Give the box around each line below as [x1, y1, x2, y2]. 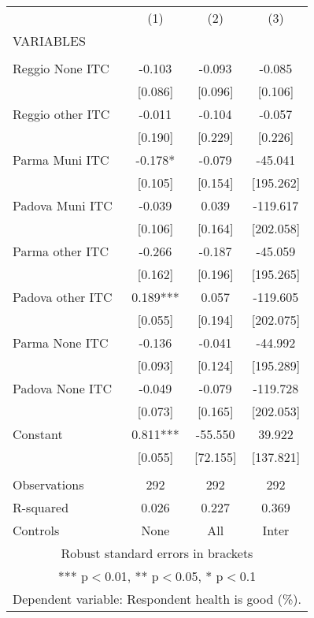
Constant [13, 425, 63, 443]
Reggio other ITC [13, 105, 110, 123]
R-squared [13, 498, 69, 516]
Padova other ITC [13, 288, 113, 306]
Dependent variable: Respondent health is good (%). [13, 590, 301, 608]
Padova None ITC [13, 379, 112, 397]
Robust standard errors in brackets [61, 544, 253, 562]
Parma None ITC [13, 333, 109, 352]
